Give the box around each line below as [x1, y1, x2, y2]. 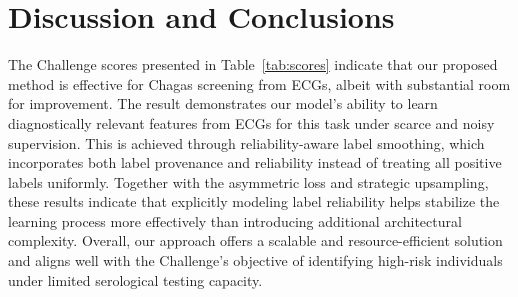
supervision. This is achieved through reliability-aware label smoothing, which [8, 132, 485, 153]
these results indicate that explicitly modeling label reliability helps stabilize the [8, 191, 500, 212]
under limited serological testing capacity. [8, 269, 263, 290]
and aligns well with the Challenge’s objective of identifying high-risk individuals [8, 250, 503, 271]
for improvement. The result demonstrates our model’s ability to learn [8, 93, 438, 114]
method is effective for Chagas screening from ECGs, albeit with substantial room [8, 73, 511, 94]
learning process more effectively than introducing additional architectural [8, 210, 462, 231]
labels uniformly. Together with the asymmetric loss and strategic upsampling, [8, 171, 489, 192]
